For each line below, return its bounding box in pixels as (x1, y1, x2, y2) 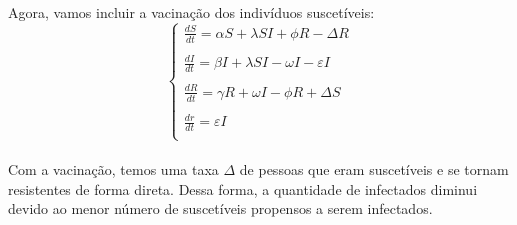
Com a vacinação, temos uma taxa (8, 158, 219, 179)
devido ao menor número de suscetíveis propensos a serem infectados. (8, 198, 433, 219)
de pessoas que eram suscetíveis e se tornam (239, 158, 509, 179)
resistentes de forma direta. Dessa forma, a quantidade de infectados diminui (8, 178, 478, 199)
